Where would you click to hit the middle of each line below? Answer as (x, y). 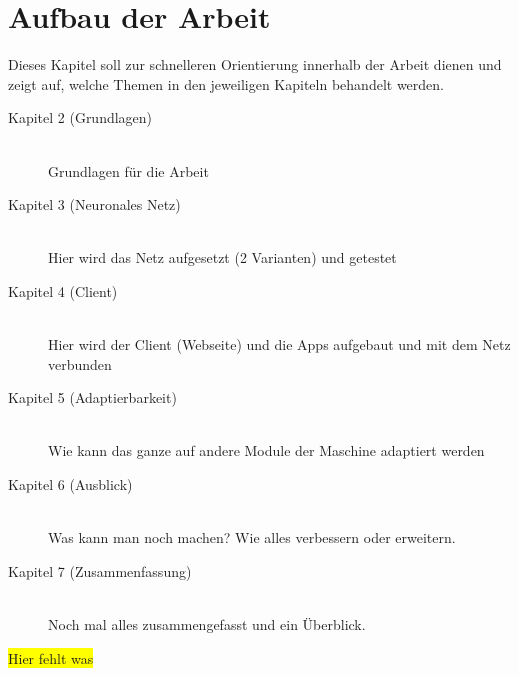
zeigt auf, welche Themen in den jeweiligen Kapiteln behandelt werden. (226, 83)
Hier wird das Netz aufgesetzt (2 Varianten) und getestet (222, 257)
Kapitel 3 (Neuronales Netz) (94, 204)
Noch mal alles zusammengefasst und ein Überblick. (207, 624)
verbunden (80, 363)
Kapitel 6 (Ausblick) (70, 484)
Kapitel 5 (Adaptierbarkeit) (92, 397)
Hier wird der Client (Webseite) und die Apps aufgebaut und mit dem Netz (279, 344)
